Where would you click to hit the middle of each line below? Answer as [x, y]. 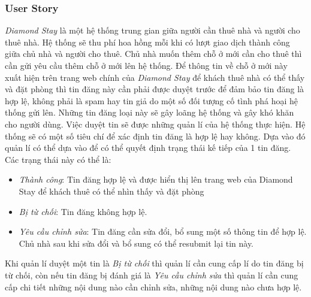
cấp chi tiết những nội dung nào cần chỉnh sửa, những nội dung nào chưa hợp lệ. [153, 287]
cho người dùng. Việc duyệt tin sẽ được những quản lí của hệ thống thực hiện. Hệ [155, 124]
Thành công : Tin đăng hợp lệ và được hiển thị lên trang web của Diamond [156, 179]
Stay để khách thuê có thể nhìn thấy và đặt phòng [111, 191]
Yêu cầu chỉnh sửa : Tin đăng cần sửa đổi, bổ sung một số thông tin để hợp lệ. [163, 231]
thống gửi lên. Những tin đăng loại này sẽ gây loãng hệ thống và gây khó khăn [150, 112]
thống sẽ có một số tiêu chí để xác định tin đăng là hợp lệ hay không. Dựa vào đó [155, 136]
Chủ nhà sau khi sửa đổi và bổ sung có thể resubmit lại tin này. [136, 243]
